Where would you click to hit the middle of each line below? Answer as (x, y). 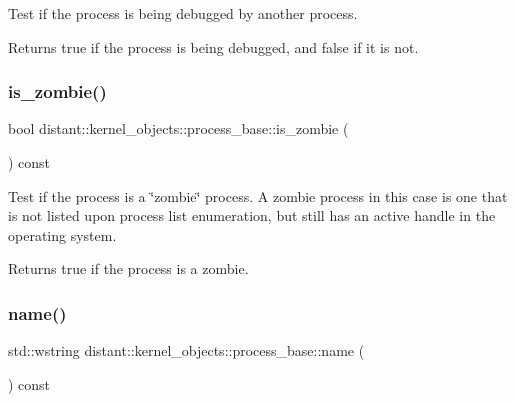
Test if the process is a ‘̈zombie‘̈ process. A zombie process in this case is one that (258, 195)
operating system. (62, 234)
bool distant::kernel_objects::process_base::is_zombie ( (178, 128)
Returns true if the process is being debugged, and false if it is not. (213, 46)
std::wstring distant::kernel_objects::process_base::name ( (186, 350)
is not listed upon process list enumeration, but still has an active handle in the (252, 215)
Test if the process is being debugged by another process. (183, 13)
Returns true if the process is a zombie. (128, 268)
